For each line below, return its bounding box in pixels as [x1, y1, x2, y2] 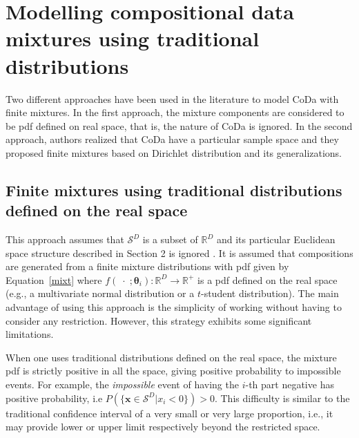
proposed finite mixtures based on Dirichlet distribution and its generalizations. [6, 145, 342, 160]
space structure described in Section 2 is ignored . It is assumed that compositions [6, 245, 353, 260]
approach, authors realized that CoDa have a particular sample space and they [6, 132, 339, 146]
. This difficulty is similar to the [214, 390, 350, 405]
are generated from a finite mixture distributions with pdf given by [6, 259, 289, 274]
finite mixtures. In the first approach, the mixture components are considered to [6, 105, 345, 120]
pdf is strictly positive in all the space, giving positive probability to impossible [6, 363, 341, 378]
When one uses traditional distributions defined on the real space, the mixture [6, 350, 337, 364]
